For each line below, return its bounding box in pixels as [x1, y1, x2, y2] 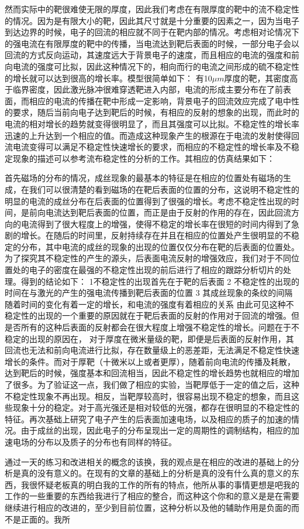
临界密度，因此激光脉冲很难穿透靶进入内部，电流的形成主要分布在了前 [12, 83, 283, 95]
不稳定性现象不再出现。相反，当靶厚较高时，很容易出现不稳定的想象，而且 [5, 390, 291, 402]
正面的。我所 [20, 513, 70, 525]
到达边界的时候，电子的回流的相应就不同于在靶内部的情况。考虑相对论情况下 [5, 26, 299, 38]
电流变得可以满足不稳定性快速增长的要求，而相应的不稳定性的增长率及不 [12, 141, 291, 153]
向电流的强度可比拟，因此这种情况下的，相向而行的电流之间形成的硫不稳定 [5, 60, 291, 72]
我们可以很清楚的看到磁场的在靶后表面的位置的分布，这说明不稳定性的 [29, 183, 299, 195]
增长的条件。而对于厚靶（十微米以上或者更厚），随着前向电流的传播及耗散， [5, 355, 295, 367]
